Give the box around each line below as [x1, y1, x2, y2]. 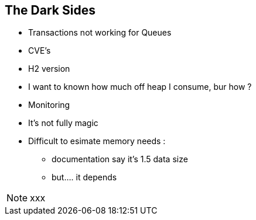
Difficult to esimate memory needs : [28, 136, 166, 146]
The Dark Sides [5, 3, 95, 18]
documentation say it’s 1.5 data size [52, 154, 188, 165]
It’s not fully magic [28, 118, 98, 128]
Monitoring [28, 100, 70, 110]
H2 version [28, 64, 70, 74]
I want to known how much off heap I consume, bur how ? [28, 82, 252, 92]
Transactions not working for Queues [28, 27, 172, 38]
